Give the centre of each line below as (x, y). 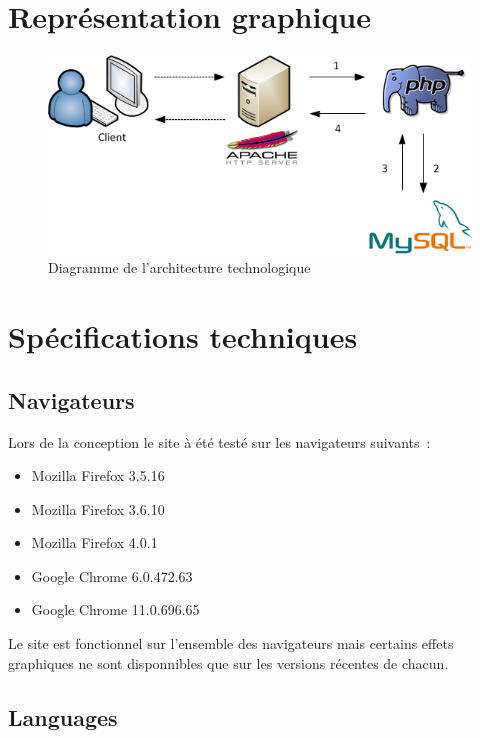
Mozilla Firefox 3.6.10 (98, 508)
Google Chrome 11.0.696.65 (115, 609)
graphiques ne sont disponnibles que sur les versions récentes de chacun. (228, 662)
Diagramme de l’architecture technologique (179, 267)
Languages (63, 716)
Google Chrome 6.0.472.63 (112, 575)
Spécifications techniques (183, 336)
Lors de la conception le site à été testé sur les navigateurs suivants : (219, 441)
